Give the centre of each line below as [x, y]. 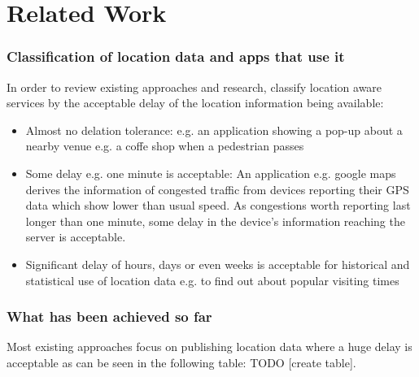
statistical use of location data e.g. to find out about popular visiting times [212, 280]
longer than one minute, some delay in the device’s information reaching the [215, 221]
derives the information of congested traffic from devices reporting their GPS [217, 189]
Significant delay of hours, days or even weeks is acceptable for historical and [218, 264]
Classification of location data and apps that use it [176, 56]
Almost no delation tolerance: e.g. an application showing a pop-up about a [214, 130]
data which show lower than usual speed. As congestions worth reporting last [218, 205]
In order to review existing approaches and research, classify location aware [194, 87]
